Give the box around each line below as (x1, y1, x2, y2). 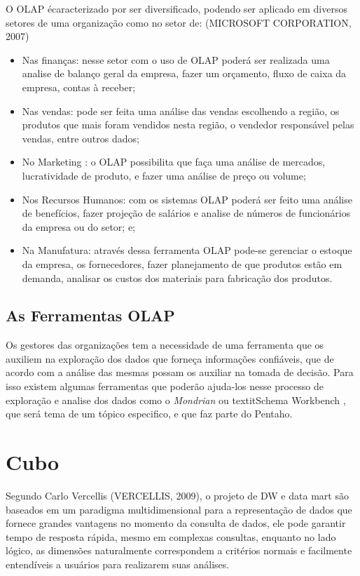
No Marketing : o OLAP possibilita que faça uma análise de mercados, (22, 154, 326, 169)
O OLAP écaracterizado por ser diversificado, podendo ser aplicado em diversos (6, 1, 347, 15)
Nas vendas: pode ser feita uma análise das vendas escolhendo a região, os (22, 103, 340, 118)
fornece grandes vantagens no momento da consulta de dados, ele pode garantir (6, 516, 346, 530)
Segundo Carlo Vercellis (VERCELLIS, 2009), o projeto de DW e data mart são (6, 488, 349, 502)
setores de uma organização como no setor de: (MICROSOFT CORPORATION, (6, 15, 352, 29)
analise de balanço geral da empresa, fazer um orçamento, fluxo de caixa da (22, 66, 347, 81)
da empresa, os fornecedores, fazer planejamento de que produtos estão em (22, 256, 342, 271)
